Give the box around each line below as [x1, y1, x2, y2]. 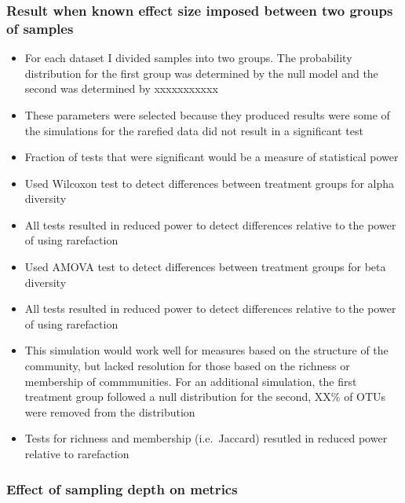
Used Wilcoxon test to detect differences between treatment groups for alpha [24, 174, 394, 191]
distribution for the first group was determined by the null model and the [24, 64, 378, 81]
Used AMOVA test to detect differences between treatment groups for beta [24, 259, 386, 275]
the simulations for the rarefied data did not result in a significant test [24, 122, 363, 138]
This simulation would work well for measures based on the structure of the [24, 342, 389, 358]
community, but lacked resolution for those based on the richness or [24, 358, 350, 374]
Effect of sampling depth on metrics [6, 479, 238, 498]
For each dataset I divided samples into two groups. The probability [24, 50, 352, 66]
